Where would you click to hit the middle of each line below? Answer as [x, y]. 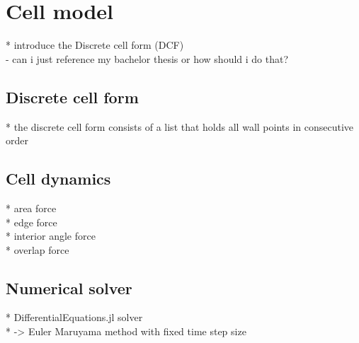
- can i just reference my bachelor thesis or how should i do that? [147, 58]
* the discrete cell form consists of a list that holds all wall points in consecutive [180, 126]
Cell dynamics [58, 179]
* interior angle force [51, 236]
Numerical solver [69, 287]
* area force [31, 208]
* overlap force [38, 249]
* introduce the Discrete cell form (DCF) [95, 45]
